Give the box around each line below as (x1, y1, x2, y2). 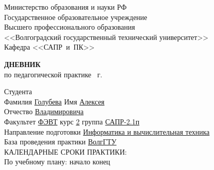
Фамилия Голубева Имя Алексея (4, 96, 105, 107)
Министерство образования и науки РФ (4, 2, 127, 12)
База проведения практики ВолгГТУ (4, 136, 117, 147)
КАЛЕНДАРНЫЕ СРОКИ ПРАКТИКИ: (4, 146, 127, 157)
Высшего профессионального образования (4, 22, 135, 32)
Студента (4, 86, 32, 97)
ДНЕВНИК (4, 58, 41, 69)
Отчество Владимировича (4, 106, 84, 117)
